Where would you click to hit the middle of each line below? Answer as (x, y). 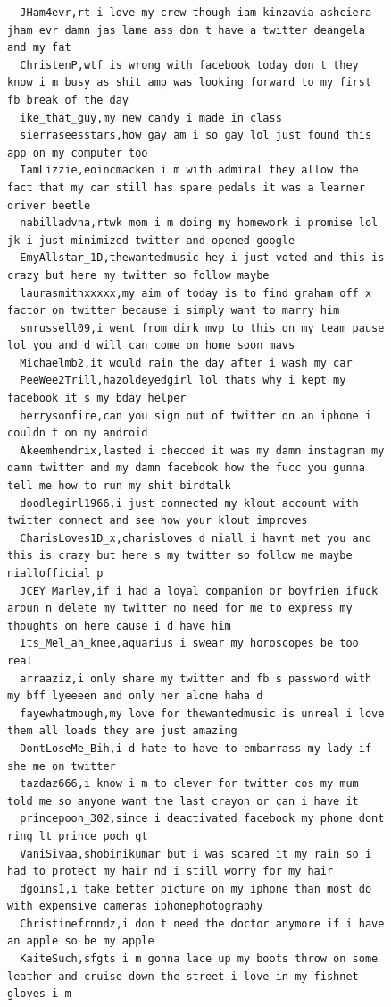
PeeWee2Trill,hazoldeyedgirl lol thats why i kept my (183, 381)
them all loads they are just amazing (122, 731)
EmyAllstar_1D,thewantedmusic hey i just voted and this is (202, 258)
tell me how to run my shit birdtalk (119, 486)
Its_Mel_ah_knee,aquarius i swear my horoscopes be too (189, 643)
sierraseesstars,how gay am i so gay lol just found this (196, 135)
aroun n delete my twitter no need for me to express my (180, 609)
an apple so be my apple (81, 941)
